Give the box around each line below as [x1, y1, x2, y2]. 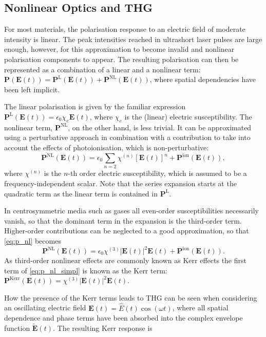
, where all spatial [172, 302, 229, 313]
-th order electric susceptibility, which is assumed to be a [68, 168, 247, 179]
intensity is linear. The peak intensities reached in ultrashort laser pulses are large [4, 33, 262, 44]
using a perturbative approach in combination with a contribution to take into [4, 132, 251, 143]
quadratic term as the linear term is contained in [4, 188, 158, 199]
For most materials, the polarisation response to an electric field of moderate [4, 24, 245, 34]
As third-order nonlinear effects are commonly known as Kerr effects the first [4, 255, 246, 266]
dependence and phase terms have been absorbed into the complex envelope [4, 312, 243, 323]
